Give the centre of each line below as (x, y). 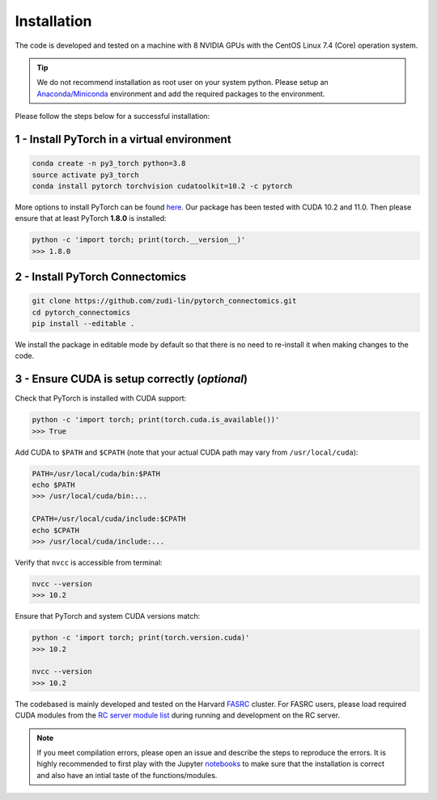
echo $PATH (53, 485)
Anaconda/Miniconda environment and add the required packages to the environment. (181, 94)
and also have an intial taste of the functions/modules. (127, 775)
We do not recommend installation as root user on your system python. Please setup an (183, 83)
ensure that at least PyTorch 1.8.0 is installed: (91, 218)
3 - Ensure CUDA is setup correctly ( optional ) (132, 379)
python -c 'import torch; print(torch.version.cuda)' (141, 638)
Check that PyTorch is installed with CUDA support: (101, 398)
